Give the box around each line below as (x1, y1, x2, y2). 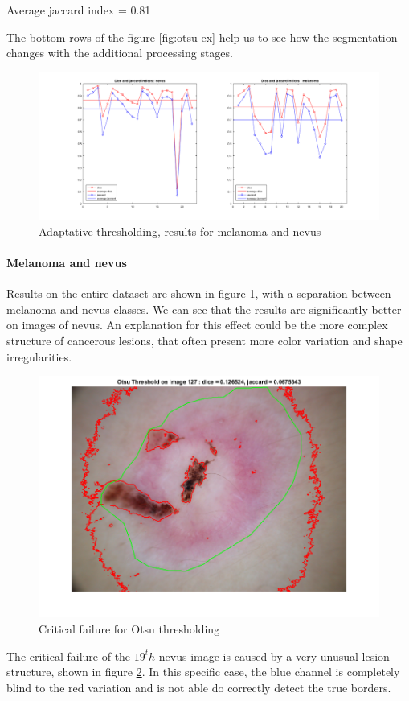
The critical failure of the (6, 647, 131, 664)
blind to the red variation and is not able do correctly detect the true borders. (6, 678, 391, 695)
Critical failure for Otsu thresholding (39, 620, 220, 637)
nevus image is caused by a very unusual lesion (158, 647, 390, 664)
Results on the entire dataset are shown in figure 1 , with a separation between (6, 285, 391, 302)
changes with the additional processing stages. (6, 44, 233, 61)
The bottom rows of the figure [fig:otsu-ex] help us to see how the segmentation (6, 28, 398, 45)
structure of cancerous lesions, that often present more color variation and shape (6, 332, 403, 348)
